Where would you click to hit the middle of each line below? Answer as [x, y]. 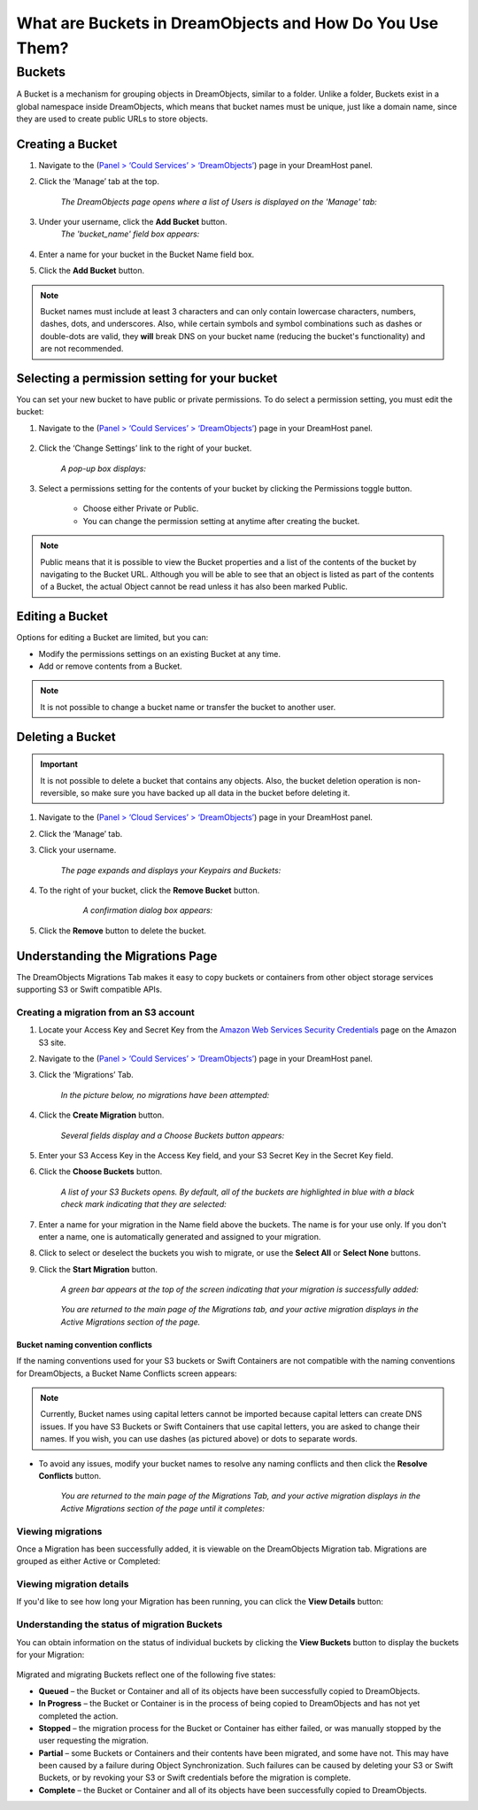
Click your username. [77, 850]
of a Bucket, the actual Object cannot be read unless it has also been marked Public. [194, 587]
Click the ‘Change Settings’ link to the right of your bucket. [145, 448]
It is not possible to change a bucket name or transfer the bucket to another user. [188, 707]
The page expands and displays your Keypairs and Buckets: [171, 870]
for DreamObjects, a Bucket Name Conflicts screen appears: [127, 1373]
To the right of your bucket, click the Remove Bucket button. [149, 890]
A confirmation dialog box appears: [148, 910]
